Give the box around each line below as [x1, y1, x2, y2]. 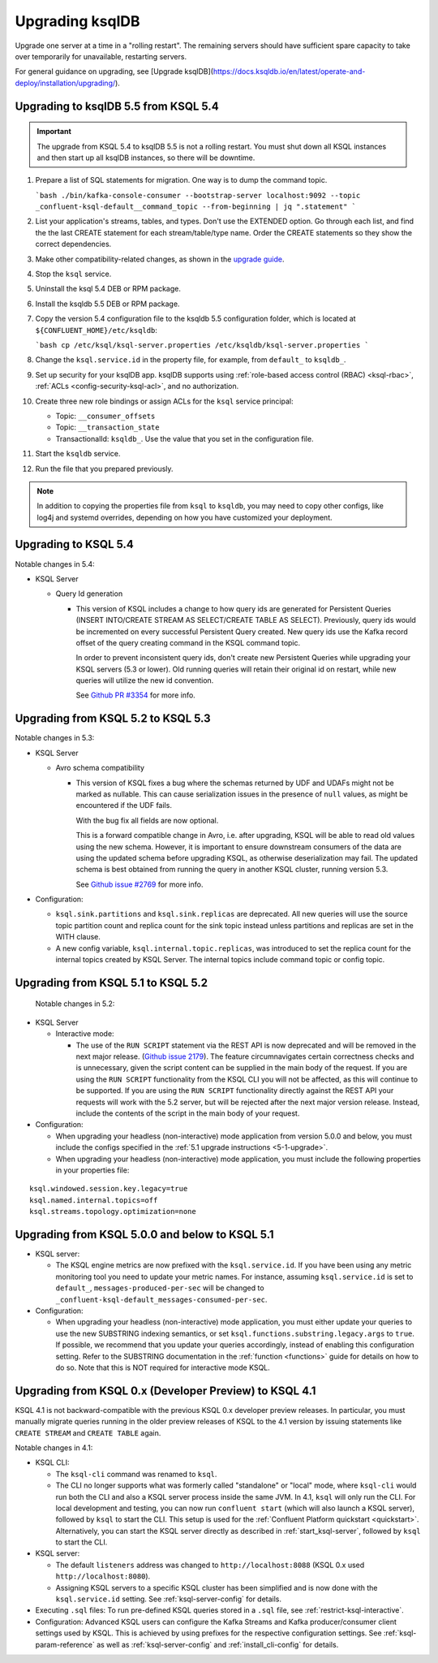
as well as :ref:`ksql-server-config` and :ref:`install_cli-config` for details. [96, 1639, 339, 1649]
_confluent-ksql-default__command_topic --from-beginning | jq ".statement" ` [35, 202, 357, 211]
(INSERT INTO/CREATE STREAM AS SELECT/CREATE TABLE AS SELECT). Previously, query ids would [75, 616, 417, 625]
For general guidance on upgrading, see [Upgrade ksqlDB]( [15, 67, 214, 76]
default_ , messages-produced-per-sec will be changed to [55, 1283, 264, 1293]
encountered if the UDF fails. [75, 801, 172, 810]
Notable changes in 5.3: [15, 733, 95, 743]
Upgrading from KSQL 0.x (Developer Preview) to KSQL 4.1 [15, 1384, 316, 1397]
